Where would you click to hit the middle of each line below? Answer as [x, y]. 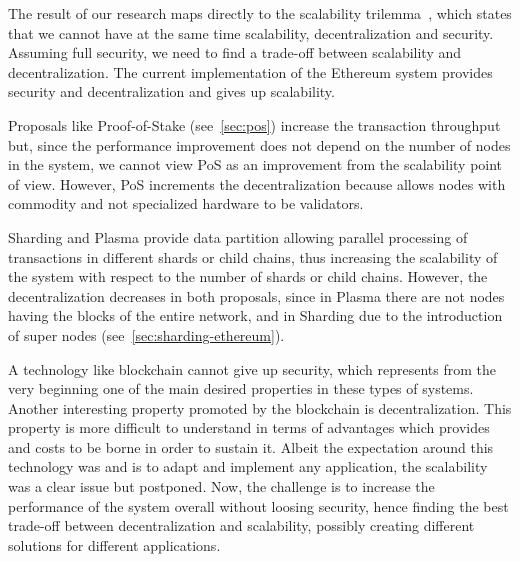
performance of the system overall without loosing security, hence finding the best [258, 505]
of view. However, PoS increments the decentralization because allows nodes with [257, 183]
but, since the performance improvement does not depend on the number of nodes [259, 144]
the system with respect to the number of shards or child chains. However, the [248, 276]
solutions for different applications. [114, 544]
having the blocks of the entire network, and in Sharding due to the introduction [255, 315]
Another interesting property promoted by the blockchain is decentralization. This [260, 407]
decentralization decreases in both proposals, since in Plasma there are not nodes [256, 295]
